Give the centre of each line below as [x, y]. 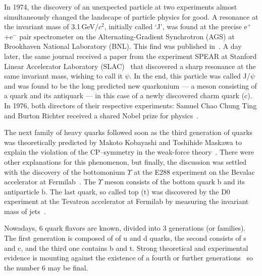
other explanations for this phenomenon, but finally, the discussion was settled [125, 161]
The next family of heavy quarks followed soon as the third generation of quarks [128, 132]
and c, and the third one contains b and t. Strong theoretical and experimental [126, 248]
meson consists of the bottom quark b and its [175, 182]
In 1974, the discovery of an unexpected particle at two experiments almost [121, 7]
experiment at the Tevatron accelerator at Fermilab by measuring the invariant [126, 201]
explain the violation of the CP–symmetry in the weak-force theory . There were [129, 152]
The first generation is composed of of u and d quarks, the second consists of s [125, 238]
